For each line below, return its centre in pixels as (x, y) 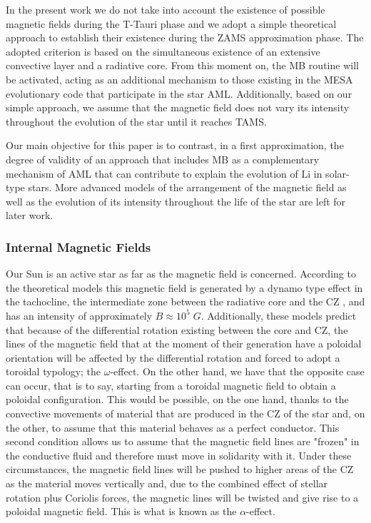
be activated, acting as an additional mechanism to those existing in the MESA (179, 79)
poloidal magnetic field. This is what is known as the (121, 511)
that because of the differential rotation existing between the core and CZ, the (177, 329)
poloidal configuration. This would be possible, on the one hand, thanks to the (177, 399)
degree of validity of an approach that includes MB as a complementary (163, 159)
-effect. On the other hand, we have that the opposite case (237, 371)
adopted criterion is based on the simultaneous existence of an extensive (163, 51)
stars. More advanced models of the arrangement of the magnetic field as (187, 187)
